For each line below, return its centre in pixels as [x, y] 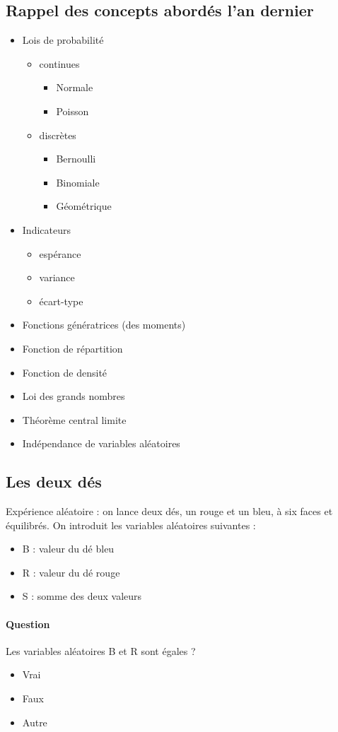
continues [59, 63]
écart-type [61, 301]
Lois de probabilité [63, 40]
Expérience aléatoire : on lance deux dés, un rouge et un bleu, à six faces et [169, 511]
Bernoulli [76, 159]
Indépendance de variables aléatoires [101, 443]
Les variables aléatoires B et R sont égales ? [101, 650]
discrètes [58, 135]
